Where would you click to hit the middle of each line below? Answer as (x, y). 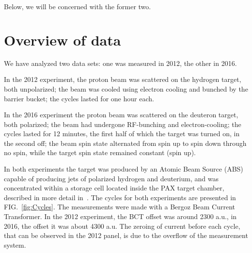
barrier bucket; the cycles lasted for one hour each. (79, 98)
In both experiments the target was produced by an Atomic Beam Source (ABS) (124, 169)
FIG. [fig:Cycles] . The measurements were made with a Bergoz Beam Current (120, 207)
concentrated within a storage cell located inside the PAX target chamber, (114, 188)
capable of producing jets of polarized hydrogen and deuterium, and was (111, 178)
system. (15, 245)
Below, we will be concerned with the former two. (78, 6)
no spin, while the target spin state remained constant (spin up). (100, 152)
